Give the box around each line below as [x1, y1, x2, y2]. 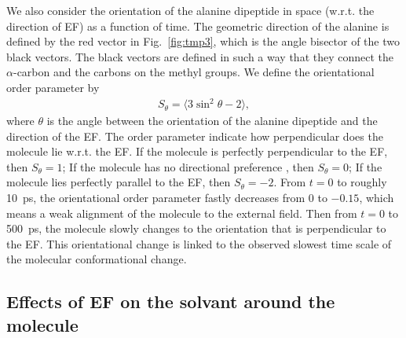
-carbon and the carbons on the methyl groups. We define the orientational [13, 64, 375, 80]
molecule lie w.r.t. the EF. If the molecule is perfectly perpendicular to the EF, [6, 143, 388, 160]
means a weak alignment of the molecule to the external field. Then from [6, 204, 357, 221]
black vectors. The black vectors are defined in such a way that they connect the [6, 48, 394, 64]
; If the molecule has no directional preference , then [62, 158, 314, 175]
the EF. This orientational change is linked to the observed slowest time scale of [6, 235, 392, 252]
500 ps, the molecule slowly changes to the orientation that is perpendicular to [6, 220, 386, 237]
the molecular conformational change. [6, 251, 187, 267]
